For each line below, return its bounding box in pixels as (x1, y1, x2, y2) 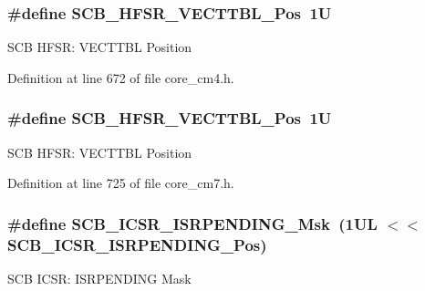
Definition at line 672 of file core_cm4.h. (7, 68, 234, 87)
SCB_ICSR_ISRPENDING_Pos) (7, 233, 267, 255)
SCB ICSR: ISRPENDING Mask (7, 268, 192, 287)
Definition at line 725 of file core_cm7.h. (7, 173, 234, 192)
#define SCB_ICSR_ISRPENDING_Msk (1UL (7, 212, 378, 234)
